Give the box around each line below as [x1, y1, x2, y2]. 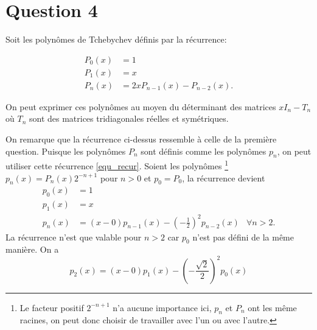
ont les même [248, 301, 297, 314]
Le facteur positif [19, 301, 84, 314]
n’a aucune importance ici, [113, 301, 212, 314]
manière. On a [5, 243, 59, 256]
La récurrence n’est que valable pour [5, 230, 142, 243]
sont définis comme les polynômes [141, 144, 266, 157]
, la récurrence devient [182, 171, 265, 184]
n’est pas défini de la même [192, 230, 294, 243]
